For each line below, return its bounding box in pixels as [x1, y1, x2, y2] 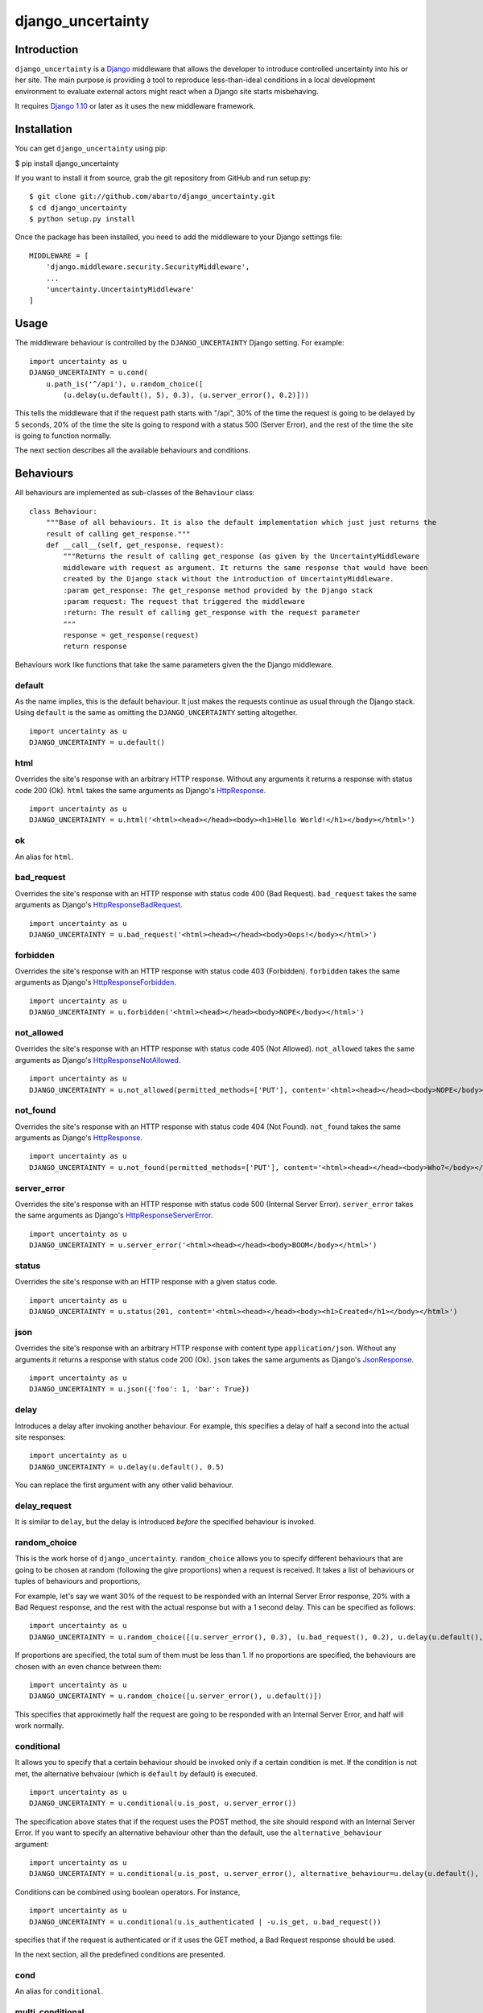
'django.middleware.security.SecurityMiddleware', [45, 262, 250, 271]
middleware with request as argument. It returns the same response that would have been [63, 563, 428, 572]
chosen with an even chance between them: [14, 1661, 163, 1671]
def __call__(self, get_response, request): [45, 540, 225, 549]
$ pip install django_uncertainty [14, 158, 120, 168]
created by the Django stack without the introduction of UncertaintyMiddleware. [63, 574, 394, 584]
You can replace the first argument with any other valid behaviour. [14, 1480, 234, 1490]
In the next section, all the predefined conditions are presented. [14, 1949, 225, 1960]
